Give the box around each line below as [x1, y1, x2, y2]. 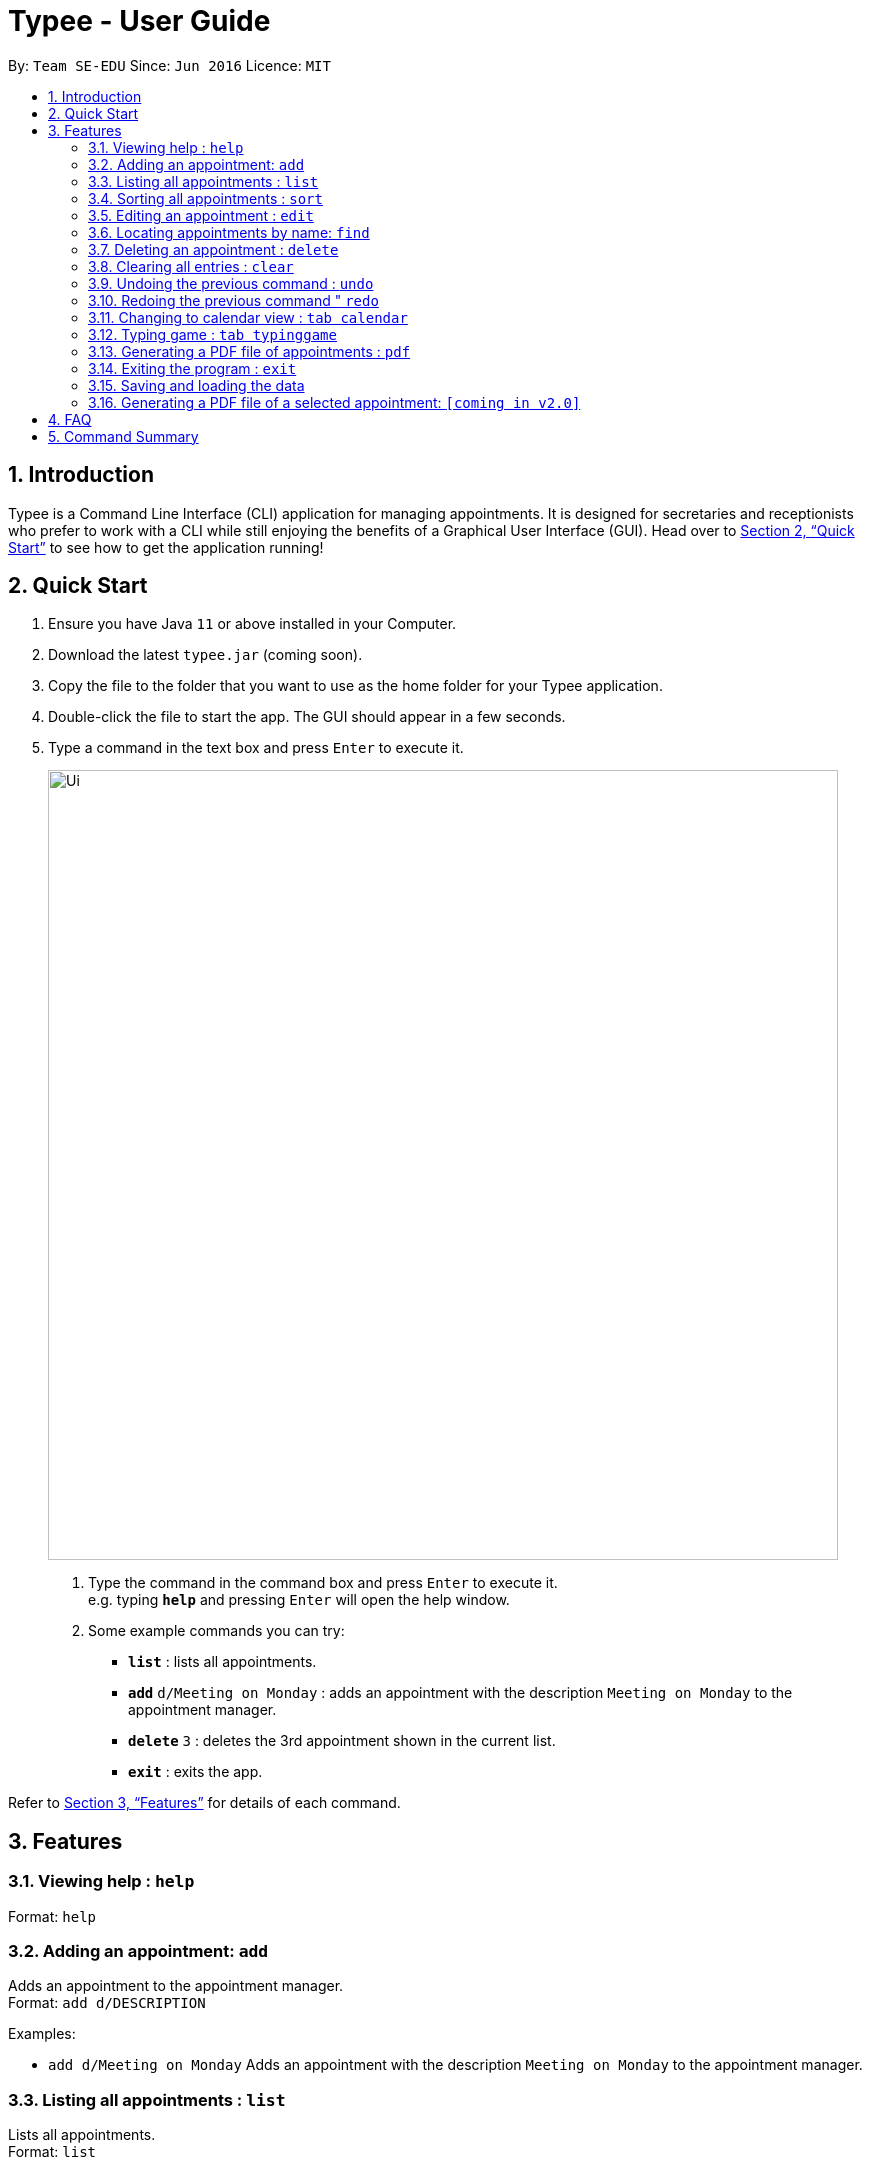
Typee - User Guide [8, 4, 271, 38]
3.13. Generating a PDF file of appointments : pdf [88, 342, 411, 360]
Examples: [8, 2025, 76, 2043]
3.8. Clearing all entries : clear [88, 257, 294, 275]
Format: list [8, 2143, 96, 2161]
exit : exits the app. [128, 1763, 263, 1781]
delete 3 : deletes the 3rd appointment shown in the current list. [128, 1732, 556, 1750]
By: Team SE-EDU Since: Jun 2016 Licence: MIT [8, 56, 331, 74]
